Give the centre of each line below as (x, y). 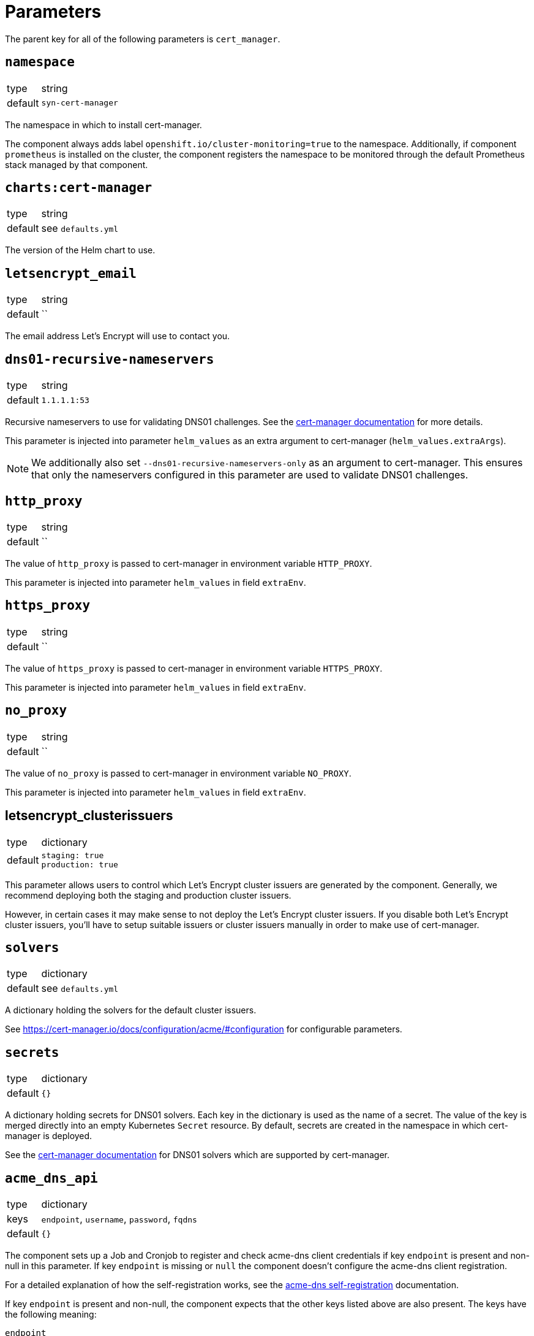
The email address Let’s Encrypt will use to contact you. (118, 336)
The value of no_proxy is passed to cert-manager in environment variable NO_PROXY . (178, 773)
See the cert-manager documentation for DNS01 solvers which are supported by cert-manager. (197, 1155)
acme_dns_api (51, 1178)
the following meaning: (51, 1315)
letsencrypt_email (71, 273)
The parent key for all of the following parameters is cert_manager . (143, 39)
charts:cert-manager (79, 188)
